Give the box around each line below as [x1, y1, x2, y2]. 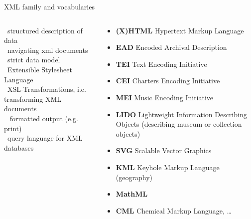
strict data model [7, 54, 60, 65]
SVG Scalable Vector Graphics [116, 145, 212, 156]
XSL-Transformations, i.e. [7, 84, 86, 94]
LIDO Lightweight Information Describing [116, 109, 247, 119]
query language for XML [7, 133, 83, 143]
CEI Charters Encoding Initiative [116, 75, 220, 86]
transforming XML [4, 93, 62, 104]
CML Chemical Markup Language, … [116, 205, 232, 216]
